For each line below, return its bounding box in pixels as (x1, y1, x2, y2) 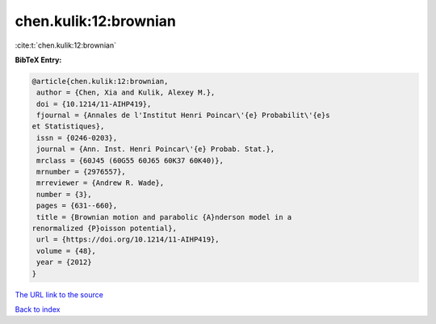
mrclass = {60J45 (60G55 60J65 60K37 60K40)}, (36, 156, 224, 165)
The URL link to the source (15, 289, 104, 299)
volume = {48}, (36, 246, 97, 255)
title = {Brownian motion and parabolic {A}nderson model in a (36, 212, 292, 221)
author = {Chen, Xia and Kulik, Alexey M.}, (36, 88, 216, 97)
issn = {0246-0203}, (36, 133, 118, 142)
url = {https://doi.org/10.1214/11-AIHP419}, (36, 235, 220, 244)
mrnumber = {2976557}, (36, 167, 127, 177)
